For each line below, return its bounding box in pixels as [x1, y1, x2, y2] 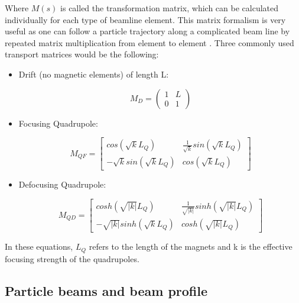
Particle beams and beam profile [5, 281, 208, 299]
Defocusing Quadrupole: [18, 178, 106, 190]
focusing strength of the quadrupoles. [5, 252, 139, 265]
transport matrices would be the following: [5, 48, 159, 60]
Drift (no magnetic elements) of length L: [18, 67, 169, 80]
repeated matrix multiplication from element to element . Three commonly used [5, 36, 294, 49]
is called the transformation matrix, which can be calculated [60, 2, 279, 14]
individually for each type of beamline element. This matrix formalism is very [5, 13, 286, 25]
